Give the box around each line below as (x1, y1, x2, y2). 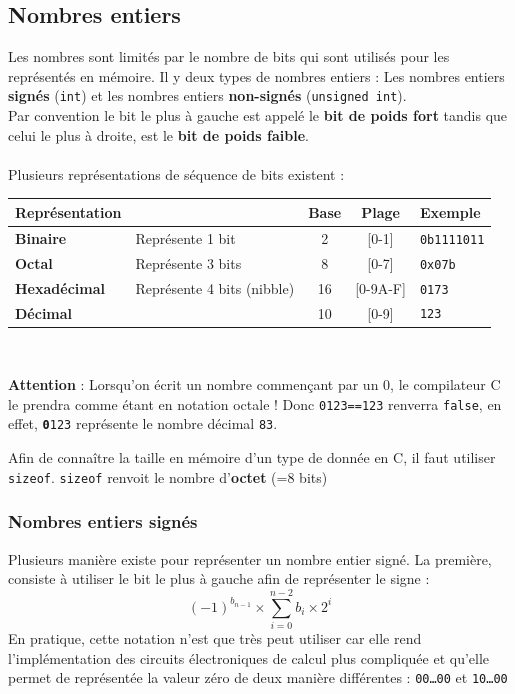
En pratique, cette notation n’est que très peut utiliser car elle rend (8, 627, 422, 648)
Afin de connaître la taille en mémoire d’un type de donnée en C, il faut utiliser (8, 447, 496, 468)
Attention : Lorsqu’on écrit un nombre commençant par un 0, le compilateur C (8, 374, 501, 395)
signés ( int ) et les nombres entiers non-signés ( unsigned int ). (8, 85, 407, 106)
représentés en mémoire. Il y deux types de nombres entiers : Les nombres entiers (8, 65, 505, 86)
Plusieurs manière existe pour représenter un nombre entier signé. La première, (8, 548, 492, 569)
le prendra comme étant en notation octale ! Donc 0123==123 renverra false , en (8, 393, 502, 414)
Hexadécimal (15, 277, 105, 298)
